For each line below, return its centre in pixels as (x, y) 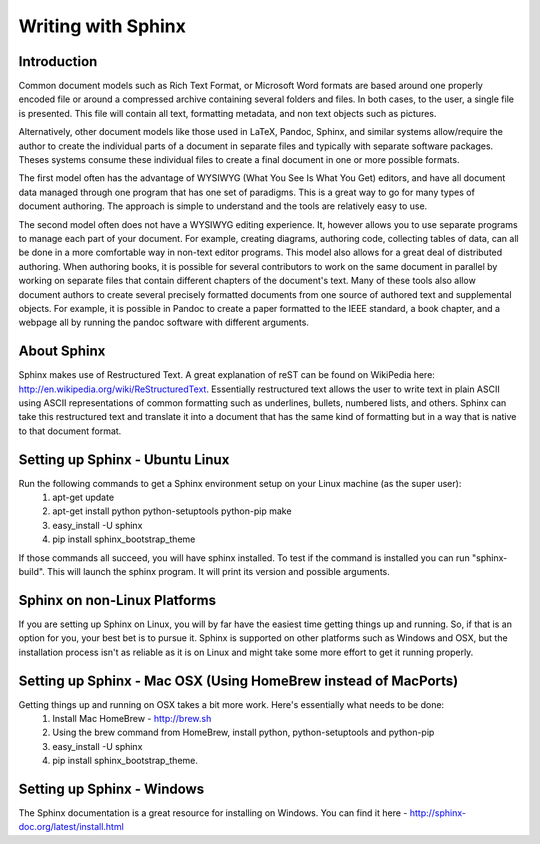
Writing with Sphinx (102, 26)
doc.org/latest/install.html (71, 827)
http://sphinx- (438, 813)
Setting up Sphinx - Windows (111, 789)
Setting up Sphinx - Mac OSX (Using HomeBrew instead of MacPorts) (238, 680)
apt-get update (83, 497)
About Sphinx (62, 351)
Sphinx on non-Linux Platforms (117, 600)
